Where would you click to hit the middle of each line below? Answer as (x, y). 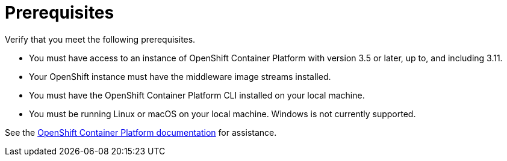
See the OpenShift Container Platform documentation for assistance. (141, 132)
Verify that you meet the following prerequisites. (100, 39)
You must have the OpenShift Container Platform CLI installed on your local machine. (197, 95)
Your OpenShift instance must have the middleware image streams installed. (180, 76)
